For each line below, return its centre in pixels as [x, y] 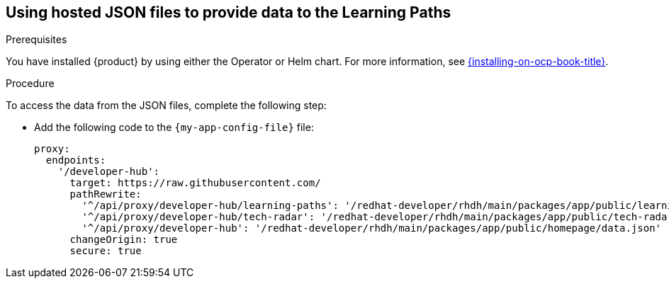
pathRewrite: [106, 194]
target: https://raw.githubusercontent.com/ [195, 183]
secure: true [106, 251]
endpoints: [76, 160]
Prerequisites [36, 40]
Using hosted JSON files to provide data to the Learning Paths [229, 12]
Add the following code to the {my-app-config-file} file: [174, 127]
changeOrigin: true [124, 240]
